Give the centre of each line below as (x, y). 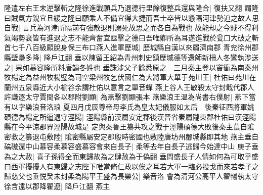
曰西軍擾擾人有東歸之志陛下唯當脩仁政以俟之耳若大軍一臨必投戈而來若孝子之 (131, 166)
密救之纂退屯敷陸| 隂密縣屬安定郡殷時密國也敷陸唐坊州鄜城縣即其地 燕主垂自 (131, 136)
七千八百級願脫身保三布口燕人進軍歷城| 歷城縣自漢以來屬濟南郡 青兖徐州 (131, 47)
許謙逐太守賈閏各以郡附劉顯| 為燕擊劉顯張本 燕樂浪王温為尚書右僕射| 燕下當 (130, 97)
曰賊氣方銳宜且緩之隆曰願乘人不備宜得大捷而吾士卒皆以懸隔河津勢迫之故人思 (131, 17)
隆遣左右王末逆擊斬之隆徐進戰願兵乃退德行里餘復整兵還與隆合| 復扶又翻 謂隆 (131, 8)
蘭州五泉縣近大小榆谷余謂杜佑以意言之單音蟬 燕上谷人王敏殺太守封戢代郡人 (129, 87)
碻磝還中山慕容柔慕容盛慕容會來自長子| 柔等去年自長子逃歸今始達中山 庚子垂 (131, 146)
